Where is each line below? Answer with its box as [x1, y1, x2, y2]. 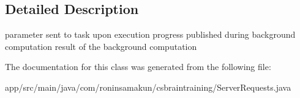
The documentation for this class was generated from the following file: [5, 60, 271, 73]
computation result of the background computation [5, 40, 197, 52]
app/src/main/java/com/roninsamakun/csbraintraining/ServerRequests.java [5, 80, 291, 93]
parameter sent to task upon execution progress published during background [5, 28, 296, 41]
